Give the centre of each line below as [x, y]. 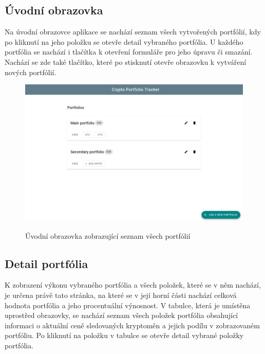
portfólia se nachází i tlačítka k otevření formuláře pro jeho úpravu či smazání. [129, 52]
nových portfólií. [31, 72]
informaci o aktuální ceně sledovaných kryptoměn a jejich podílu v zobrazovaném [132, 325]
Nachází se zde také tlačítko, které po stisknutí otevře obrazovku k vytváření [126, 61]
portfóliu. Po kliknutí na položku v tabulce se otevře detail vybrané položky [124, 335]
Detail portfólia [46, 263]
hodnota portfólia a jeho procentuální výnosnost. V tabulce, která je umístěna [128, 305]
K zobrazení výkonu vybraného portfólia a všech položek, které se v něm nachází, [133, 285]
